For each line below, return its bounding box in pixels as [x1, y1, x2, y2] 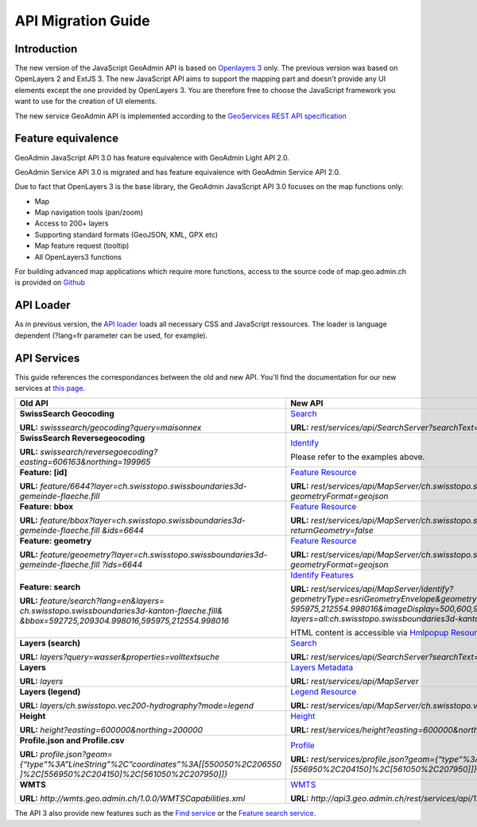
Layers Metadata [290, 662, 354, 673]
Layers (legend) [19, 686, 81, 698]
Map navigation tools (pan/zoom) [34, 207, 143, 218]
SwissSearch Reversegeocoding [19, 433, 145, 444]
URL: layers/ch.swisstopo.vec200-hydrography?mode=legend [19, 700, 254, 711]
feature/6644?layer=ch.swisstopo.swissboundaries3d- [40, 481, 247, 492]
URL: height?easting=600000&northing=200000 [19, 725, 203, 736]
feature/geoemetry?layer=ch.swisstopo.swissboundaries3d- [40, 549, 268, 560]
